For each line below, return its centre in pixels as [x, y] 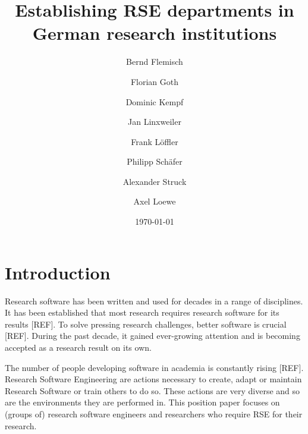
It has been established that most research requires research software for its [142, 312]
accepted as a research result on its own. [78, 347]
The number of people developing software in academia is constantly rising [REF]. [154, 367]
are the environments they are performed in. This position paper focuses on [142, 402]
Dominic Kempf [155, 101]
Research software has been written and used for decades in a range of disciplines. [154, 301]
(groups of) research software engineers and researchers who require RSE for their [154, 413]
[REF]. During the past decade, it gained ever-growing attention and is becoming [153, 336]
